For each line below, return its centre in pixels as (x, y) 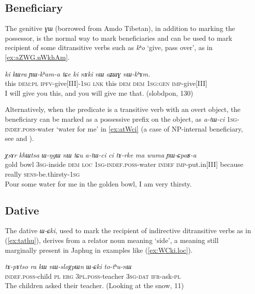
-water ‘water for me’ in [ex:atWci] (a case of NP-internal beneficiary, (139, 128)
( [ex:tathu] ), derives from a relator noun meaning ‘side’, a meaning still (112, 240)
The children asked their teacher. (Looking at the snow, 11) (94, 285)
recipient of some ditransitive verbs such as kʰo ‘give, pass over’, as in (109, 47)
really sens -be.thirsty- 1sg (42, 174)
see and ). (20, 138)
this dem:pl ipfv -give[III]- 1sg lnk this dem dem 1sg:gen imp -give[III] (106, 83)
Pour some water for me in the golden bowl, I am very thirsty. (98, 183)
